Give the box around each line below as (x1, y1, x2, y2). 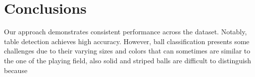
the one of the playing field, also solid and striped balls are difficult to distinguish (4, 55, 252, 65)
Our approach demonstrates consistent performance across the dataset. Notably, (4, 26, 247, 37)
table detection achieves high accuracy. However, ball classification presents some (4, 36, 250, 46)
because (4, 65, 28, 75)
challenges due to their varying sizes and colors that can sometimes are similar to (4, 46, 251, 56)
